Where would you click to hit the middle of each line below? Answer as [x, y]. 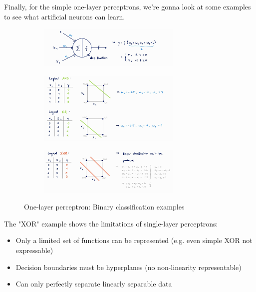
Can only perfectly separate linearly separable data [94, 284]
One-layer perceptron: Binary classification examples [104, 207]
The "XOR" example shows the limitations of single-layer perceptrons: [111, 223]
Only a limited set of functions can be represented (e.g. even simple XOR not [134, 240]
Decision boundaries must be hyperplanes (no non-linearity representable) [128, 267]
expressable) [34, 250]
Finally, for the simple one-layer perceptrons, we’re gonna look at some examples [128, 6]
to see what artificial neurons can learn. [65, 16]
